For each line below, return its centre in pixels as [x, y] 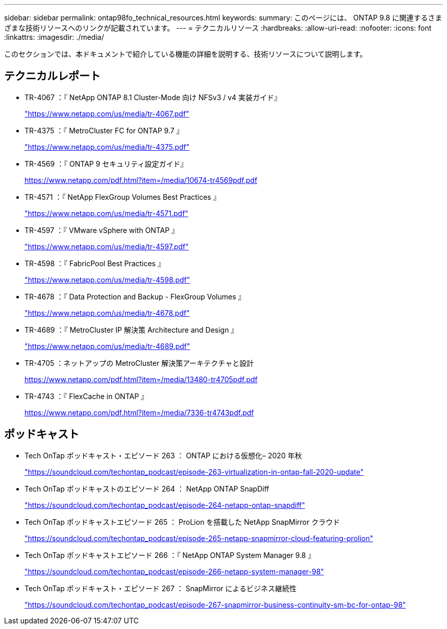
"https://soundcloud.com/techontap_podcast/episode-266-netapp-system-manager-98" [174, 571]
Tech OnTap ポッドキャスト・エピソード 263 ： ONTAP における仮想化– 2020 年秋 [163, 455]
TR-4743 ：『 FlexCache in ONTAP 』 [86, 396]
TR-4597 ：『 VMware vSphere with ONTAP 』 [102, 230]
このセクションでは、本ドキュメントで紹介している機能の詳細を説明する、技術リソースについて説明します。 [186, 54]
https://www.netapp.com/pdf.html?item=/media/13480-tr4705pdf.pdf [141, 379]
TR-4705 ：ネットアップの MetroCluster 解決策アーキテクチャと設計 [139, 363]
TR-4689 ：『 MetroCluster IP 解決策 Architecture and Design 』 [131, 330]
